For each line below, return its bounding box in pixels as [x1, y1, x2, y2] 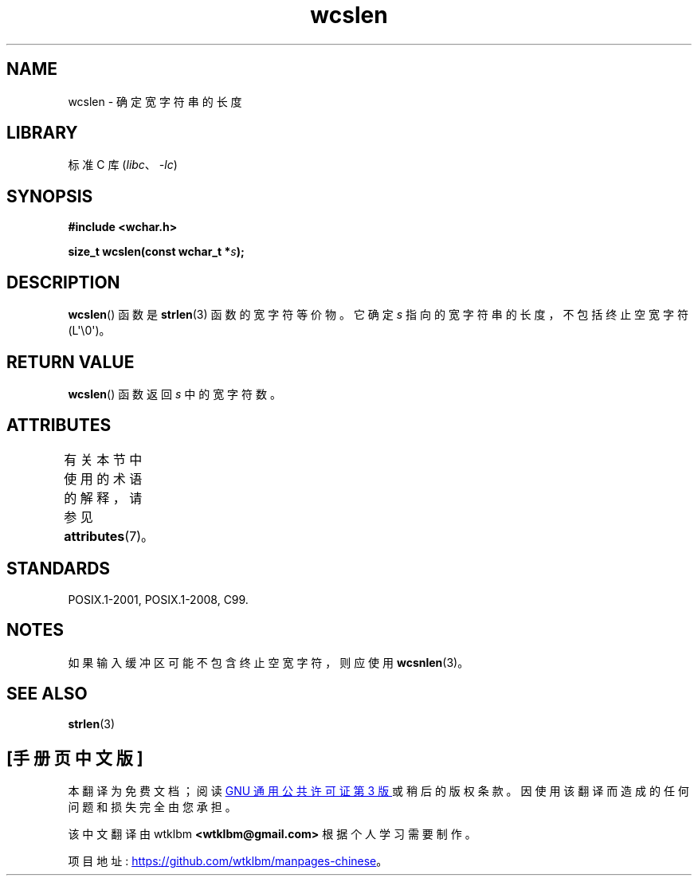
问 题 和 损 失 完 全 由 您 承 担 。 [68, 800, 237, 814]
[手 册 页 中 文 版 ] [6, 747, 143, 768]
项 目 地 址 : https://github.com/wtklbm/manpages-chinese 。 [68, 854, 388, 868]
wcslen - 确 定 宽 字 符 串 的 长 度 [68, 94, 242, 108]
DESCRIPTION [6, 272, 120, 292]
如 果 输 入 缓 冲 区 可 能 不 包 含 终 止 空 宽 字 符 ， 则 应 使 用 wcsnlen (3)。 [68, 655, 469, 669]
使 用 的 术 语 [64, 470, 143, 487]
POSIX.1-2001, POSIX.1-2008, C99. [68, 592, 249, 606]
